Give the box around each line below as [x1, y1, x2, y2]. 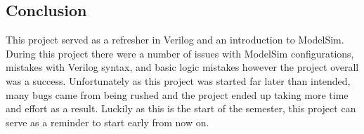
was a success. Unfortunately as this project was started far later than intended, [6, 73, 351, 88]
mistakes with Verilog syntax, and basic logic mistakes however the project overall [6, 60, 359, 74]
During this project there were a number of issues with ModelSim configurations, [6, 46, 354, 60]
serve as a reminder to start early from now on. [6, 114, 209, 129]
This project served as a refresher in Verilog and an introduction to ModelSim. [6, 32, 344, 47]
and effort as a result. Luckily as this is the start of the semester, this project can [6, 101, 356, 116]
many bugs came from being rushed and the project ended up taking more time [6, 87, 349, 102]
